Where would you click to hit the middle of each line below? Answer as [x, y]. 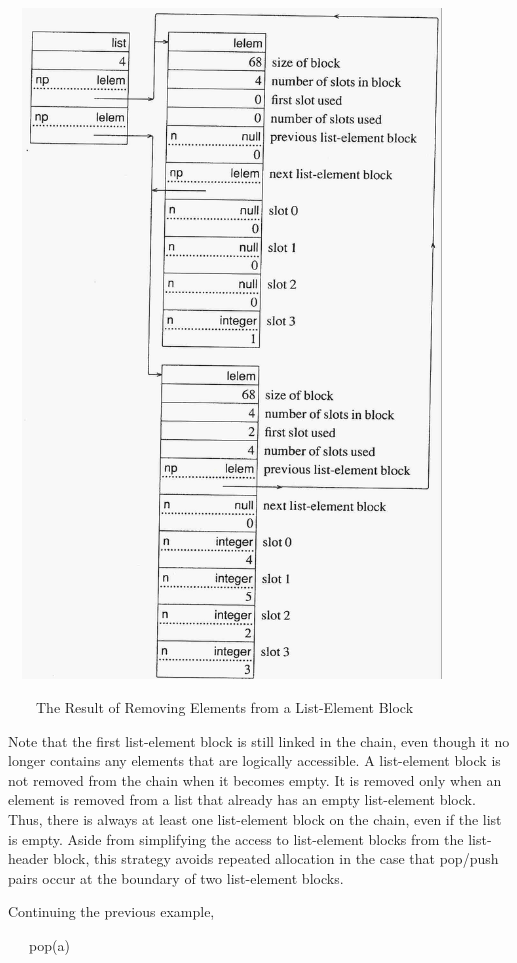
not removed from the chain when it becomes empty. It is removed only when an [255, 779]
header [28, 858]
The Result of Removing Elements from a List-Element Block [224, 706]
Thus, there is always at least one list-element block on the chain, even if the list [255, 818]
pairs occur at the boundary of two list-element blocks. [176, 877]
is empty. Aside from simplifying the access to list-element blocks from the [236, 838]
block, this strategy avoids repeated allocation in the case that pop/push [276, 858]
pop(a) [49, 944]
